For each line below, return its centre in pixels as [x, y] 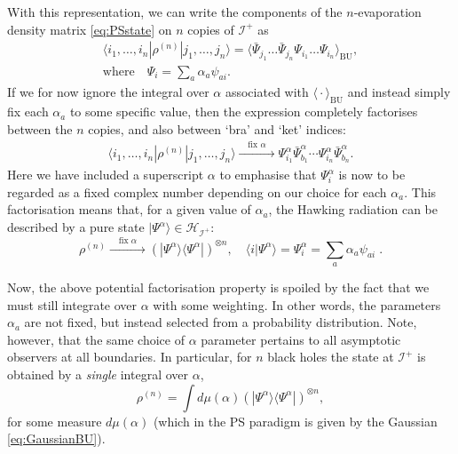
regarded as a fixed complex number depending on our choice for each [197, 191]
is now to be [372, 175]
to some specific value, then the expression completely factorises [244, 112]
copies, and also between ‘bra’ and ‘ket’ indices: [217, 128]
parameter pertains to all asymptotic [301, 339]
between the [40, 128]
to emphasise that [268, 175]
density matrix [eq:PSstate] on [90, 29]
